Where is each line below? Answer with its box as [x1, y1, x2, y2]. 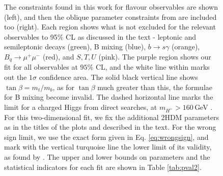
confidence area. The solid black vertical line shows [39, 72, 198, 82]
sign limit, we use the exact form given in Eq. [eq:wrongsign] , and [4, 131, 209, 142]
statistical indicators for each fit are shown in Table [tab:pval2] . [4, 161, 202, 172]
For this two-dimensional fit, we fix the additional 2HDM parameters [4, 111, 219, 122]
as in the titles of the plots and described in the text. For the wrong [4, 122, 216, 132]
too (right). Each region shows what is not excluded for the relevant [4, 21, 216, 32]
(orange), [171, 41, 200, 52]
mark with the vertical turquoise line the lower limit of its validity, [4, 141, 212, 152]
